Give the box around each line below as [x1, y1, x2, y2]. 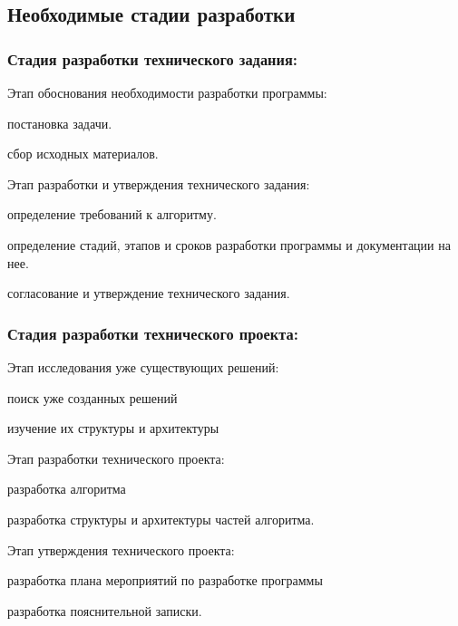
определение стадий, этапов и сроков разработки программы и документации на [7, 235, 451, 254]
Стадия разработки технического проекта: [7, 322, 298, 344]
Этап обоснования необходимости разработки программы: [7, 83, 327, 101]
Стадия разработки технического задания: [7, 47, 297, 70]
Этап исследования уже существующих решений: [7, 357, 279, 376]
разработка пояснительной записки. [7, 601, 202, 620]
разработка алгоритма [7, 479, 126, 498]
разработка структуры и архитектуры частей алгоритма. [7, 509, 315, 528]
